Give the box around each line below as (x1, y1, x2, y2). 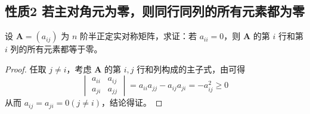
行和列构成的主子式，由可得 (137, 62, 246, 75)
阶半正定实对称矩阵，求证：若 (79, 30, 197, 42)
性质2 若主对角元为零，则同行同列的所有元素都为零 (5, 2, 305, 20)
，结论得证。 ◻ (101, 96, 163, 109)
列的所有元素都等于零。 (10, 43, 103, 55)
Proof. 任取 (5, 62, 46, 75)
